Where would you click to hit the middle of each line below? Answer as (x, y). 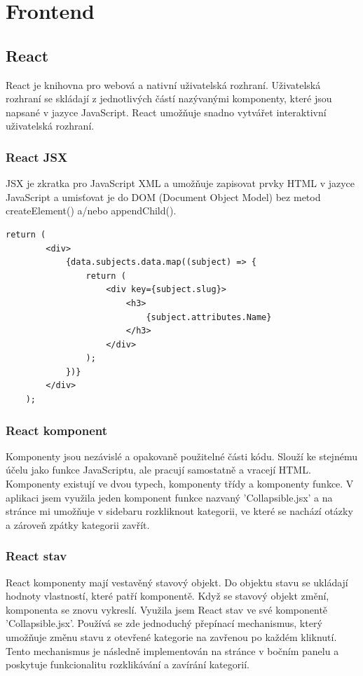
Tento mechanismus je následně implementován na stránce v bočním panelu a (172, 650)
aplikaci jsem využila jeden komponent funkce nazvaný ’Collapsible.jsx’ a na (169, 497)
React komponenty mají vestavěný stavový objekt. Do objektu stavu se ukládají (177, 582)
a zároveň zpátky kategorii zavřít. (78, 524)
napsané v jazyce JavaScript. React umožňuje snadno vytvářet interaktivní (166, 112)
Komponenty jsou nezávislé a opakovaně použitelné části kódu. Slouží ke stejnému (181, 456)
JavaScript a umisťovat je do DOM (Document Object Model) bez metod (163, 196)
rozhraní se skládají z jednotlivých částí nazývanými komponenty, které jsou (169, 98)
